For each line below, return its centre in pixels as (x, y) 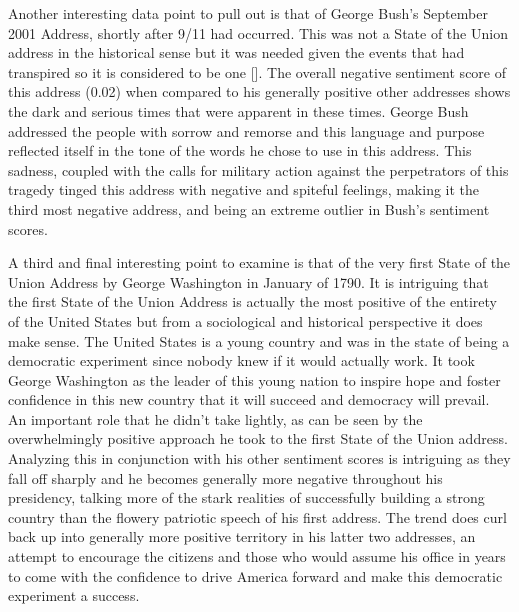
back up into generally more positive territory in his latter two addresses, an (242, 536)
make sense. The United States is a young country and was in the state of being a (259, 340)
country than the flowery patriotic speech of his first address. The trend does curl (257, 516)
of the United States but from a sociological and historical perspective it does (245, 320)
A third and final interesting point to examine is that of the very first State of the (259, 262)
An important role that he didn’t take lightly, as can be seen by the (215, 418)
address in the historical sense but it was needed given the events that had (236, 52)
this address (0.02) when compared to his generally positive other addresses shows (259, 91)
